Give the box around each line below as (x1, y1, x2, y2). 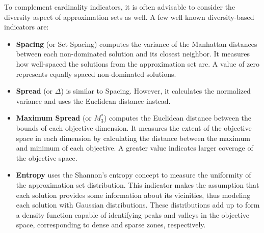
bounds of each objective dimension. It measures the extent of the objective (16, 122, 252, 133)
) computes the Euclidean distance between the (103, 112, 252, 123)
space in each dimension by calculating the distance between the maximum (16, 132, 250, 143)
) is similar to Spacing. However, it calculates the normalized (61, 85, 251, 96)
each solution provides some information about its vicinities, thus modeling (16, 189, 251, 200)
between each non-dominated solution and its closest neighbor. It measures (16, 48, 250, 59)
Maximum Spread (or (16, 112, 92, 123)
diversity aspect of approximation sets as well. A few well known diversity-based (4, 11, 254, 22)
